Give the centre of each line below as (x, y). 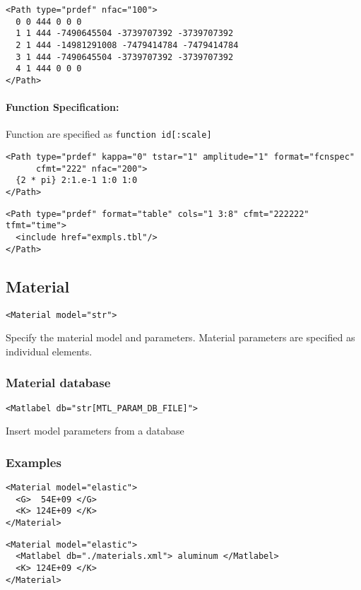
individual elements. (49, 351)
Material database (58, 383)
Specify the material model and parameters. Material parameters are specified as (180, 337)
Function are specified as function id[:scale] (109, 134)
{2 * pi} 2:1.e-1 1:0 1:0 (77, 181)
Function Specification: (63, 107)
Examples (34, 462)
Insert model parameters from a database (95, 431)
